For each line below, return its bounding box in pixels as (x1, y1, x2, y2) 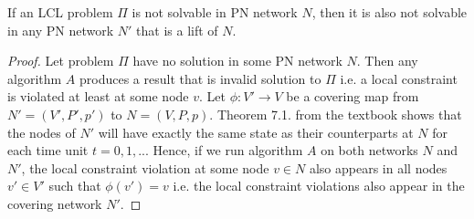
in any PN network (7, 20, 114, 39)
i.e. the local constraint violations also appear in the (173, 176, 465, 195)
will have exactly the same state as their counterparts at (98, 122, 414, 141)
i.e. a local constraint (340, 68, 458, 88)
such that (48, 176, 101, 195)
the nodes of (7, 122, 76, 141)
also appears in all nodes (309, 158, 448, 177)
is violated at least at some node (7, 87, 189, 106)
